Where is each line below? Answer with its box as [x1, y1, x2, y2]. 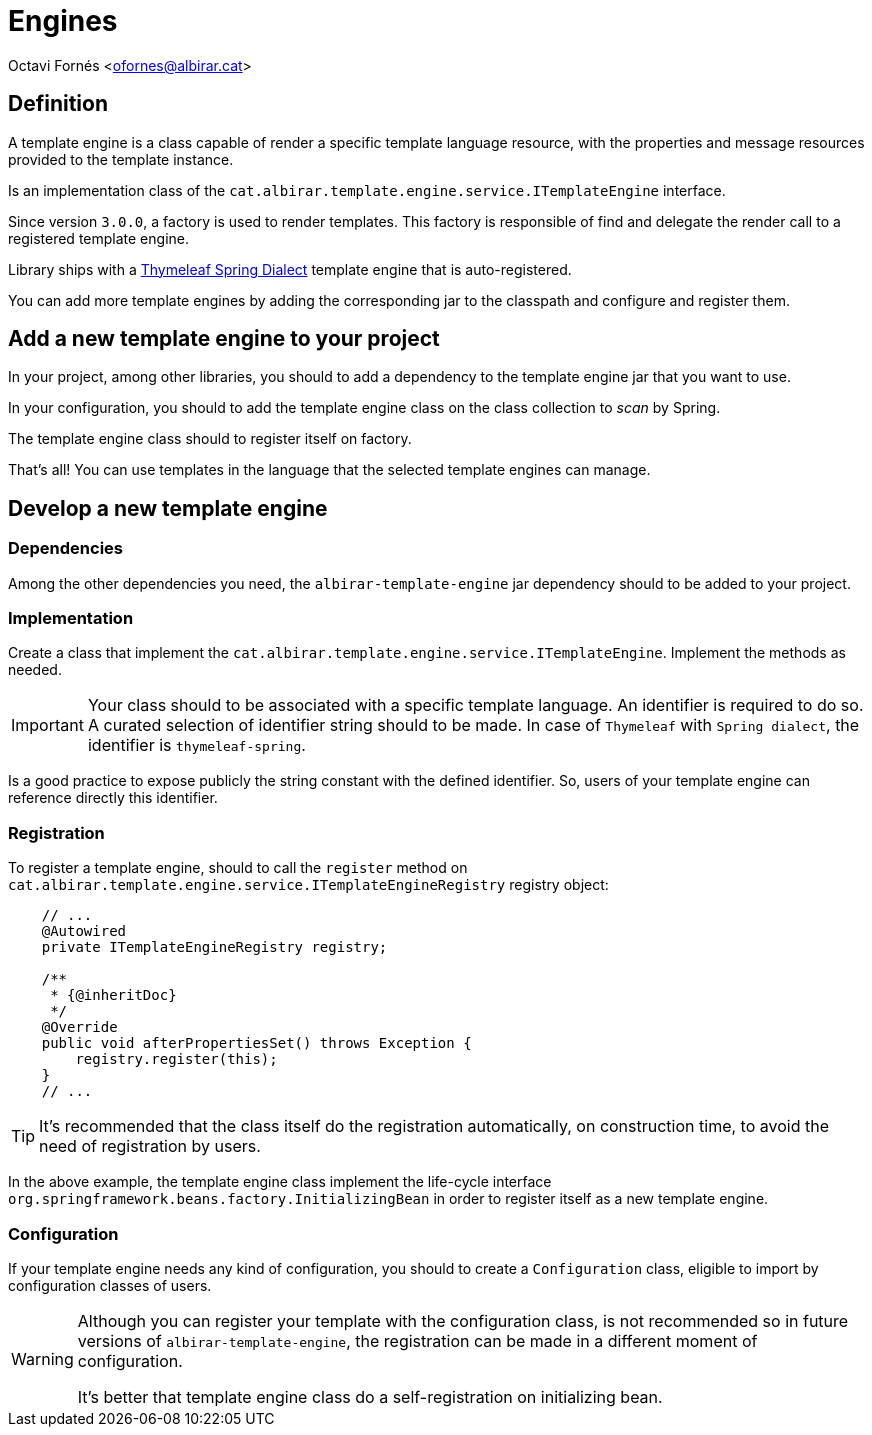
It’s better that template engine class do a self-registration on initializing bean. [77, 1386, 663, 1407]
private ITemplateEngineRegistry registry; [41, 939, 388, 956]
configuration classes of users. [8, 1276, 212, 1294]
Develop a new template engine [8, 495, 328, 521]
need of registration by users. [39, 1136, 261, 1157]
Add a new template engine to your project [8, 326, 440, 352]
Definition [8, 91, 108, 117]
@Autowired [41, 923, 127, 940]
